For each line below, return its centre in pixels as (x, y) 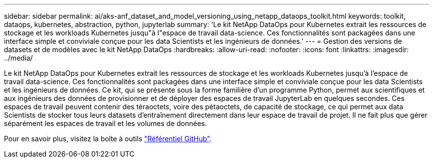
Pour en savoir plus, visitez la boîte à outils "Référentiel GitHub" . (108, 139)
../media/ (19, 58)
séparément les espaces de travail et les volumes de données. (106, 123)
